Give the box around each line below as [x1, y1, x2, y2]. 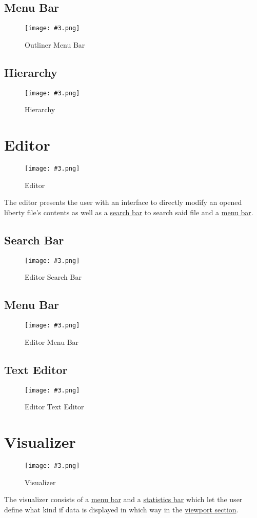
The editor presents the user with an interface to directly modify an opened [4, 197, 242, 208]
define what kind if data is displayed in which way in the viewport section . [4, 504, 239, 514]
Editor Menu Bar [25, 336, 79, 347]
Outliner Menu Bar [25, 39, 85, 50]
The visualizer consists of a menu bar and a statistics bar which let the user [4, 494, 243, 505]
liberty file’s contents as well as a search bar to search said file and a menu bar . [4, 206, 253, 217]
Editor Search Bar [25, 272, 82, 282]
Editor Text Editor [25, 401, 84, 412]
